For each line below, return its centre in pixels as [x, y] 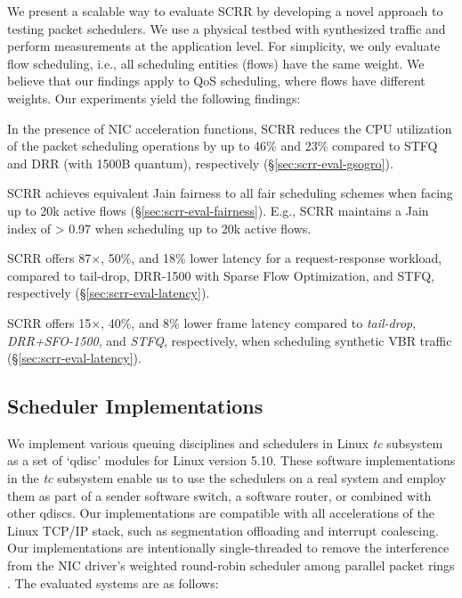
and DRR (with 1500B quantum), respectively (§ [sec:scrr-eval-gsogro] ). [200, 163]
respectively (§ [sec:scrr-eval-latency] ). [109, 293]
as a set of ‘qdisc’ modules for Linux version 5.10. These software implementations [231, 460]
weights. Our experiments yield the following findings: [154, 98]
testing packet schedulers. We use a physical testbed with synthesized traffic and [227, 28]
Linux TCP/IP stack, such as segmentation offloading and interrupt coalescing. [223, 530]
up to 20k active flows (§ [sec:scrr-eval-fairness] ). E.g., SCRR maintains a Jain [218, 210]
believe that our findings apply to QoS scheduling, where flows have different [216, 81]
